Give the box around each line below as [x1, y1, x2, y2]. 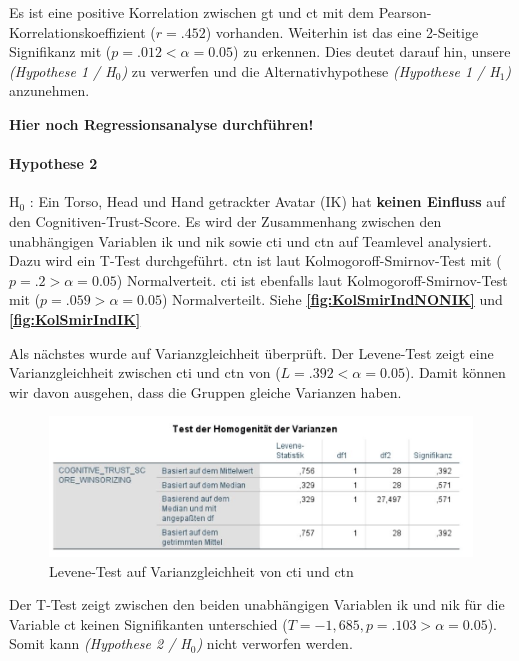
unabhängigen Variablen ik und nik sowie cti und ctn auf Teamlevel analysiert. [9, 230, 492, 251]
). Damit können [404, 362, 506, 383]
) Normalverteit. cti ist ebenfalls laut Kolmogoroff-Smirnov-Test [116, 269, 508, 290]
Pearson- [378, 2, 432, 22]
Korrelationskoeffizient [9, 21, 146, 42]
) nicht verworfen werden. [196, 633, 353, 654]
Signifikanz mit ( [9, 41, 112, 62]
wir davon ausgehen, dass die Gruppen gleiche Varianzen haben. [9, 381, 402, 402]
